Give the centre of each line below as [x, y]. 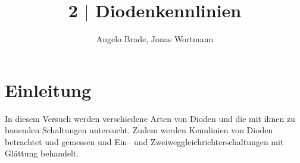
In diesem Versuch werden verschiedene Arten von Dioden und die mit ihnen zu [150, 118]
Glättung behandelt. [42, 153]
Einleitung [48, 90]
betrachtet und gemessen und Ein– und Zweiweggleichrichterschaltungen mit [144, 141]
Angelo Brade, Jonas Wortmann [155, 39]
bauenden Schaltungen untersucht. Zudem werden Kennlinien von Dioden [139, 130]
